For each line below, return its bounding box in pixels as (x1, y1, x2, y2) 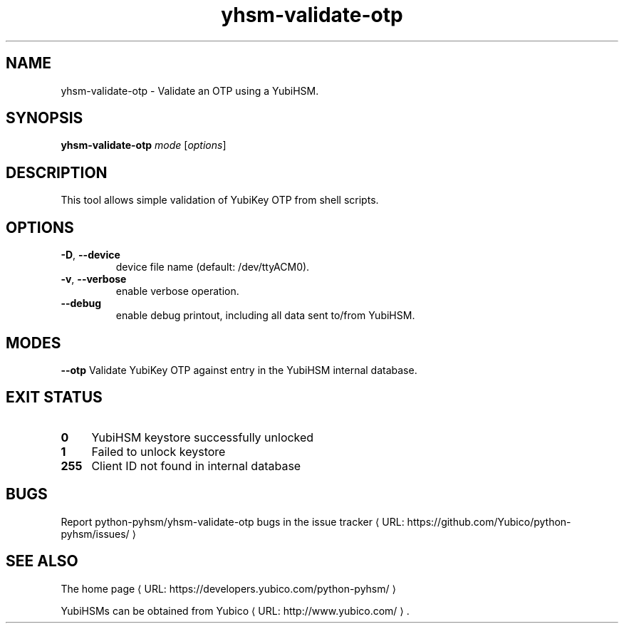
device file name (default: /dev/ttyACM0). (115, 261, 310, 274)
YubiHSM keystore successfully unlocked (91, 430, 314, 445)
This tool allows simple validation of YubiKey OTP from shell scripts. (61, 194, 379, 207)
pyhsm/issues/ (61, 527, 130, 540)
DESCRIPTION (6, 163, 108, 182)
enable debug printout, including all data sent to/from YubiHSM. (115, 309, 415, 322)
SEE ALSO (6, 552, 78, 571)
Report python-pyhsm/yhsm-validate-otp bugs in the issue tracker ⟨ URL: (61, 515, 405, 528)
